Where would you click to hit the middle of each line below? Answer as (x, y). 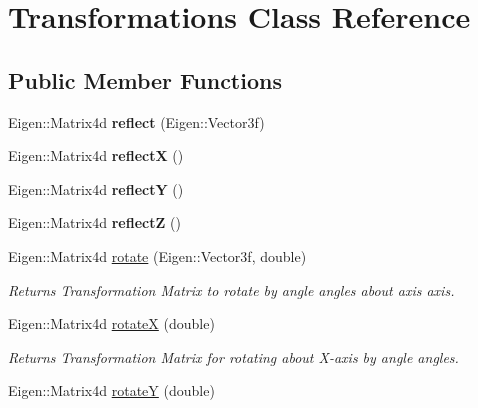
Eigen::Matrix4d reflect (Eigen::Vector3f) (136, 121)
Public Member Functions (145, 79)
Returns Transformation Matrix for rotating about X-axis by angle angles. (233, 356)
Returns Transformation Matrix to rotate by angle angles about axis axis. (231, 289)
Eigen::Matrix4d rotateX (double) (111, 323)
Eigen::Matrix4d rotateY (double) (111, 390)
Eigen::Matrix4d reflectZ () (94, 222)
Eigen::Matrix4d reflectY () (96, 188)
